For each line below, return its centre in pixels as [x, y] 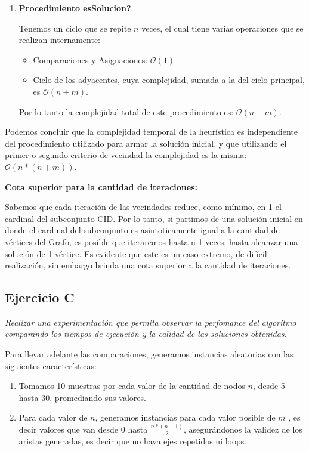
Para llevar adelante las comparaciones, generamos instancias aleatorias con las [149, 354]
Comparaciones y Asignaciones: [90, 59]
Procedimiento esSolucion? [75, 8]
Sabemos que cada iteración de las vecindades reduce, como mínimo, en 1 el [143, 207]
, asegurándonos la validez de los [243, 429]
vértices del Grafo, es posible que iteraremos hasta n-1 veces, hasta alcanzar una [152, 241]
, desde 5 [269, 386]
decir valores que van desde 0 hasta [83, 429]
